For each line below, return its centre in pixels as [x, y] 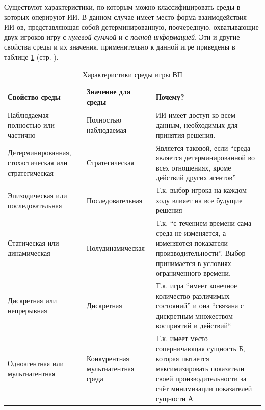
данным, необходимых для [197, 125]
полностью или [31, 125]
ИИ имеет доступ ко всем [195, 115]
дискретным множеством [194, 315]
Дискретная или [32, 300]
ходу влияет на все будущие [199, 200]
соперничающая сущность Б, [200, 348]
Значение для [109, 92]
